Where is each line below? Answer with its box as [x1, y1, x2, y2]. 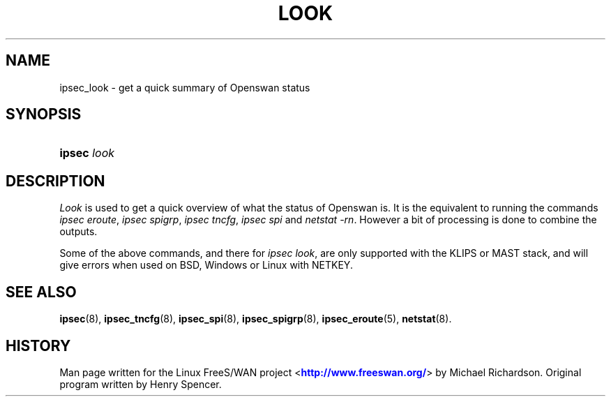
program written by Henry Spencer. [59, 378, 222, 390]
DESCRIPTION [6, 172, 105, 190]
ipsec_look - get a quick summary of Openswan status [59, 81, 310, 94]
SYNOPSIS [6, 105, 82, 124]
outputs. [59, 225, 98, 238]
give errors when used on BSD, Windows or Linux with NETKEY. [59, 259, 353, 271]
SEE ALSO [6, 283, 77, 301]
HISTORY [6, 336, 71, 355]
